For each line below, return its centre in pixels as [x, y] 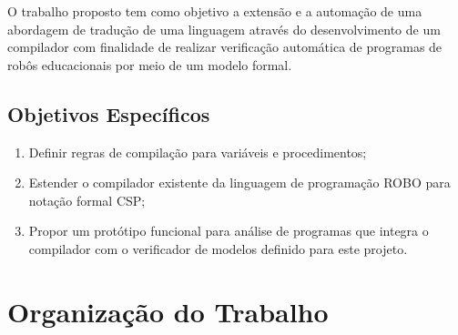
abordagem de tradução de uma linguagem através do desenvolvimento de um [224, 29]
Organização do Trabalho [168, 311]
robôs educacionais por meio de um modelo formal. [150, 64]
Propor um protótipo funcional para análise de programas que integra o [229, 231]
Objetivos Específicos [109, 113]
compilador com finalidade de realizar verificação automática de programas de [225, 47]
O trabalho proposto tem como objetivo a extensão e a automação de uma [215, 11]
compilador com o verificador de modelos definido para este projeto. [218, 248]
